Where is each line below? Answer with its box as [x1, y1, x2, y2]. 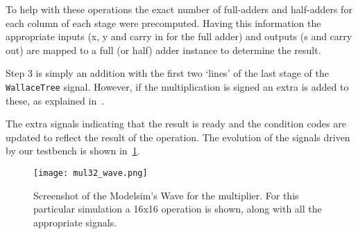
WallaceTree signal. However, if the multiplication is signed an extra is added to [6, 79, 349, 93]
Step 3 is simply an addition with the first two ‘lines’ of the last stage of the [6, 66, 329, 80]
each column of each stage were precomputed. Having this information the [6, 15, 321, 30]
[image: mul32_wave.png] [33, 168, 148, 178]
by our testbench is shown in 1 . [6, 143, 140, 158]
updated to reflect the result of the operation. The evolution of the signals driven [6, 129, 350, 144]
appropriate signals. [33, 215, 117, 229]
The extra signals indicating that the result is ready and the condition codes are [6, 116, 346, 131]
